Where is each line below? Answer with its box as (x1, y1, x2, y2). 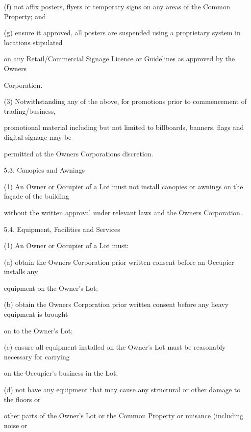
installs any (4, 266, 38, 277)
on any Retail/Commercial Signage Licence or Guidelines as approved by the (4, 53, 235, 64)
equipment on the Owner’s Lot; (4, 282, 98, 293)
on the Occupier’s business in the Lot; (4, 368, 118, 378)
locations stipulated (4, 37, 63, 47)
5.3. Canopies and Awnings (4, 165, 85, 175)
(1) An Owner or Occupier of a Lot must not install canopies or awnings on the (4, 181, 243, 191)
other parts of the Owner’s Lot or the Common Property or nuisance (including (4, 410, 244, 421)
